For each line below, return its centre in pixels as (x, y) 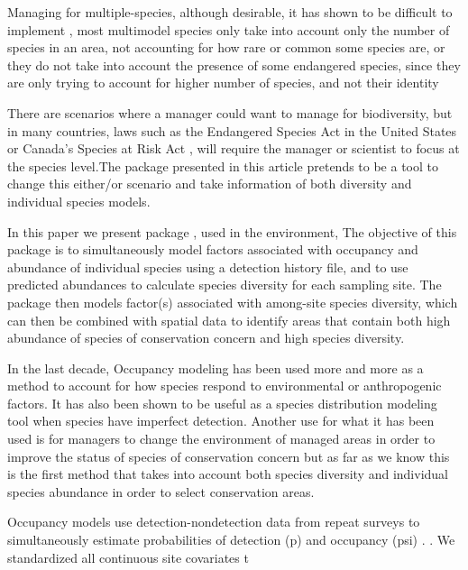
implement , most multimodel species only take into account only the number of (229, 29)
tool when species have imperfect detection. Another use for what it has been (221, 421)
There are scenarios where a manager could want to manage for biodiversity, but (230, 112)
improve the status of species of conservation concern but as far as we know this (229, 456)
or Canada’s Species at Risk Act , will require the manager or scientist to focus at (234, 148)
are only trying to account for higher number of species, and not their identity (223, 83)
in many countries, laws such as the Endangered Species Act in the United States (232, 130)
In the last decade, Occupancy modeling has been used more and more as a (216, 368)
